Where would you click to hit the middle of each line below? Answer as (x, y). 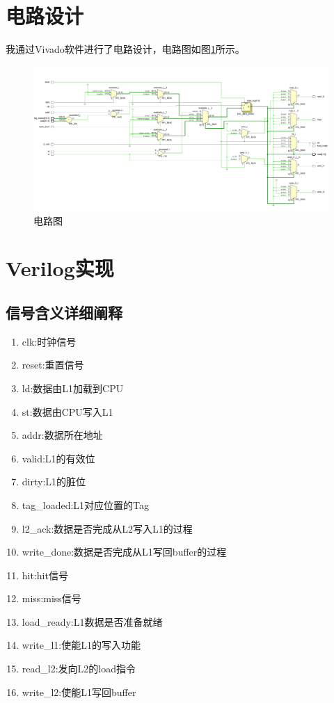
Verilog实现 (60, 268)
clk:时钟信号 (49, 341)
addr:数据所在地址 (62, 435)
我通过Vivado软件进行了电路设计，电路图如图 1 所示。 (125, 49)
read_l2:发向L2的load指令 (79, 669)
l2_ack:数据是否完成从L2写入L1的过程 (107, 528)
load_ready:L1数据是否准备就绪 (92, 621)
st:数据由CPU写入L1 (67, 411)
